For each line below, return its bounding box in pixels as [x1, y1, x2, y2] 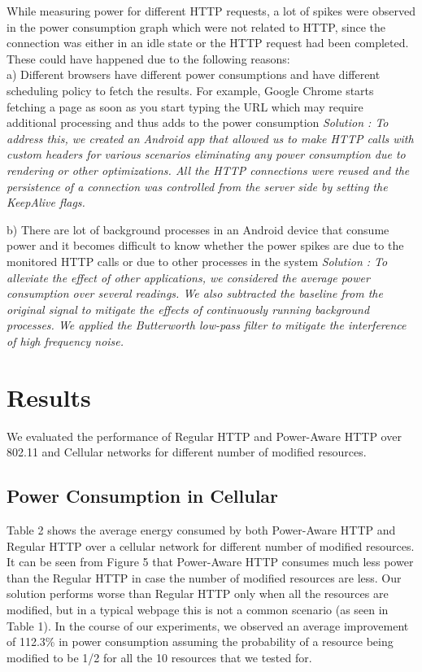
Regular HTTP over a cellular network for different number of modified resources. [7, 537, 415, 554]
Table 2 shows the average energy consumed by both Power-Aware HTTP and [7, 521, 396, 538]
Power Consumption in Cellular [7, 483, 279, 508]
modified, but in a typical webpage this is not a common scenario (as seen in [7, 600, 389, 617]
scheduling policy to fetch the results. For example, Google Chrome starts [7, 81, 374, 98]
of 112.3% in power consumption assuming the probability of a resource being [7, 633, 394, 650]
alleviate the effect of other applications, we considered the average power [7, 268, 370, 286]
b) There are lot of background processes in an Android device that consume [7, 220, 389, 238]
